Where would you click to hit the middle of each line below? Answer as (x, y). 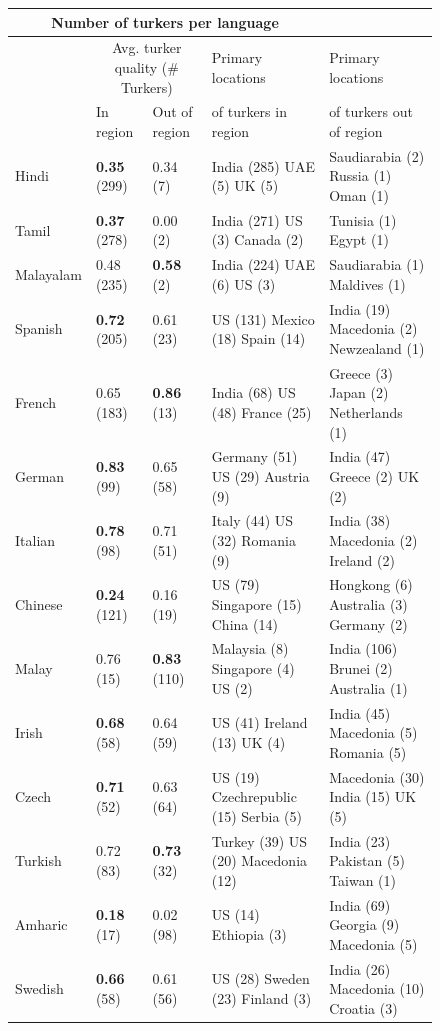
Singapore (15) (256, 604)
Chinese (39, 604)
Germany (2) (368, 623)
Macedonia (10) (377, 988)
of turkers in (249, 111)
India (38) (360, 520)
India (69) (360, 904)
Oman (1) (359, 195)
